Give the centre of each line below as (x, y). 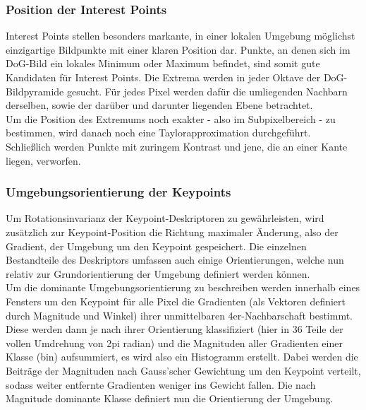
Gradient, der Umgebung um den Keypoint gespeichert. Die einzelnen (156, 246)
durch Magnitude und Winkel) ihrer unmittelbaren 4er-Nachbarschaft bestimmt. (179, 315)
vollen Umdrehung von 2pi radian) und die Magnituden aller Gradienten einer (174, 342)
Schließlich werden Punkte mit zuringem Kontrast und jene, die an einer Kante (177, 146)
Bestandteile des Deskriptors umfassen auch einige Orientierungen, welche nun (175, 260)
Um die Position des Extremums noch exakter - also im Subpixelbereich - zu (171, 118)
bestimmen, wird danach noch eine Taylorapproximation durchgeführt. (158, 133)
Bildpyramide (35, 91)
